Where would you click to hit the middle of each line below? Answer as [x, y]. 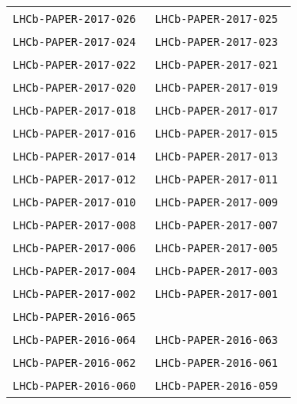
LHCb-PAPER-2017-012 [74, 179]
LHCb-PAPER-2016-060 [74, 386]
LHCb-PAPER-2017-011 [217, 179]
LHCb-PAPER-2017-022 [74, 65]
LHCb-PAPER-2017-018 [74, 111]
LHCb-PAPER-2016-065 [74, 317]
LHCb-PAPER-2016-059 [217, 386]
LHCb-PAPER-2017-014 [74, 157]
